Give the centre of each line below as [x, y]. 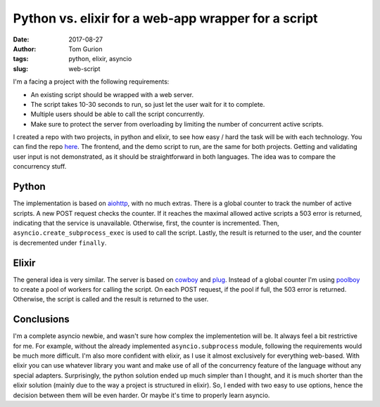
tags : [21, 59]
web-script [84, 69]
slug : [20, 69]
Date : [21, 39]
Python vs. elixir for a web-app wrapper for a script [165, 18]
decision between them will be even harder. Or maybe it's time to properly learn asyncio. [141, 395]
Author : [25, 49]
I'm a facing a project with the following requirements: [91, 82]
